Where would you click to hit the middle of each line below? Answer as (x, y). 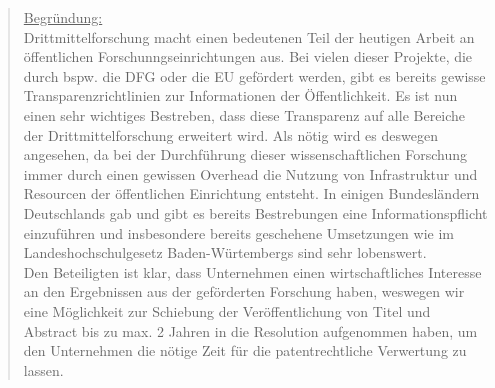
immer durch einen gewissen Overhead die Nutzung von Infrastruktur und (250, 173)
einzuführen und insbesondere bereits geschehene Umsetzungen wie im (239, 232)
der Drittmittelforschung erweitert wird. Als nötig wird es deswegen (230, 134)
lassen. (43, 369)
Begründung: (63, 17)
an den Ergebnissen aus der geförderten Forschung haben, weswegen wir (244, 291)
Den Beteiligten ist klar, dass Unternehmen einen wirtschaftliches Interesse (252, 271)
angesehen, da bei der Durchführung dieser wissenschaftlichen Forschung (245, 154)
